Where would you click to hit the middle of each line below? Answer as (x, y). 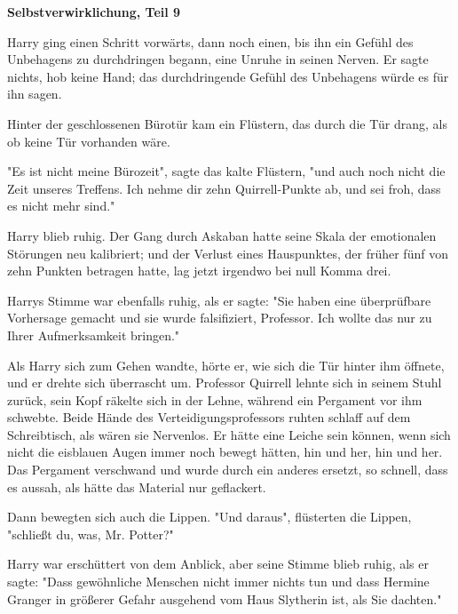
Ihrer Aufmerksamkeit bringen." (94, 335)
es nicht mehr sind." (61, 206)
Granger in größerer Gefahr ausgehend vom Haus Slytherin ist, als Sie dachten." (225, 598)
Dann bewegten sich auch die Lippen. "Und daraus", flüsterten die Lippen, (209, 517)
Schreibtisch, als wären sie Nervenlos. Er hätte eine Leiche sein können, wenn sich (229, 434)
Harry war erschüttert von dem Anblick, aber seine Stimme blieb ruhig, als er (218, 564)
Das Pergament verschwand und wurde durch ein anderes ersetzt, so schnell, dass (228, 470)
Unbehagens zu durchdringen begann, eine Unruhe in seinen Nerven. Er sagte (218, 59)
